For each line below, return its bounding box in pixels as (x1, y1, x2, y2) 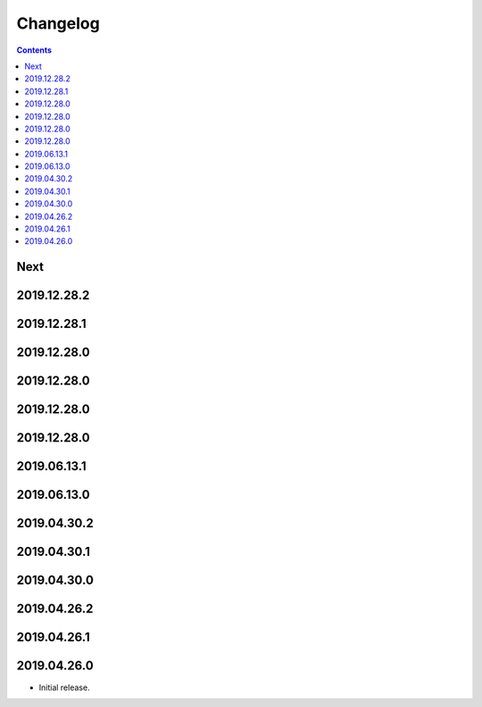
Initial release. (38, 682, 90, 693)
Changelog (16, 13, 100, 33)
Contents (16, 45, 53, 55)
